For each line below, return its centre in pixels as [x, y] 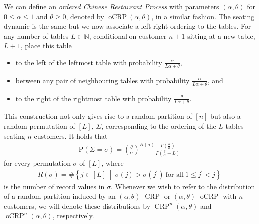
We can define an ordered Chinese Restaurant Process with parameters [112, 6]
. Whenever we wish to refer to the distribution [183, 186]
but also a [225, 116]
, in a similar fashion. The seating [203, 16]
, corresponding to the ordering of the [159, 126]
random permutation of [40, 126]
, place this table [46, 46]
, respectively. [73, 215]
